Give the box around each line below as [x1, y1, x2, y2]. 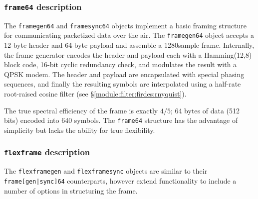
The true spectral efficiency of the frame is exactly [4, 105, 158, 115]
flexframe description [4, 146, 90, 158]
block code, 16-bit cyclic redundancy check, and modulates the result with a [4, 59, 237, 70]
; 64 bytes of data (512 [170, 105, 240, 115]
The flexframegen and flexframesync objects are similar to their [4, 166, 208, 176]
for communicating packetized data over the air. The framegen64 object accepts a [4, 30, 255, 40]
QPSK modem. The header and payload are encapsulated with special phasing [4, 69, 245, 79]
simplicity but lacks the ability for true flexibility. [4, 124, 155, 135]
